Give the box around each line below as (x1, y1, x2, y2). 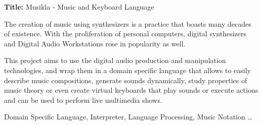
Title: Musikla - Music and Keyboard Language (4, 2, 154, 12)
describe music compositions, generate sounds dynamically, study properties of (4, 75, 247, 85)
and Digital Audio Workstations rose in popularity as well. (4, 38, 186, 48)
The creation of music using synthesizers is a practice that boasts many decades (4, 18, 251, 29)
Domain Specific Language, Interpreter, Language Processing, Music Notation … (4, 111, 252, 122)
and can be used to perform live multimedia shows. (4, 94, 162, 105)
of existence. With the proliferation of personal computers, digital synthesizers (4, 28, 247, 39)
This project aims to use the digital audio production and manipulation (4, 55, 226, 66)
